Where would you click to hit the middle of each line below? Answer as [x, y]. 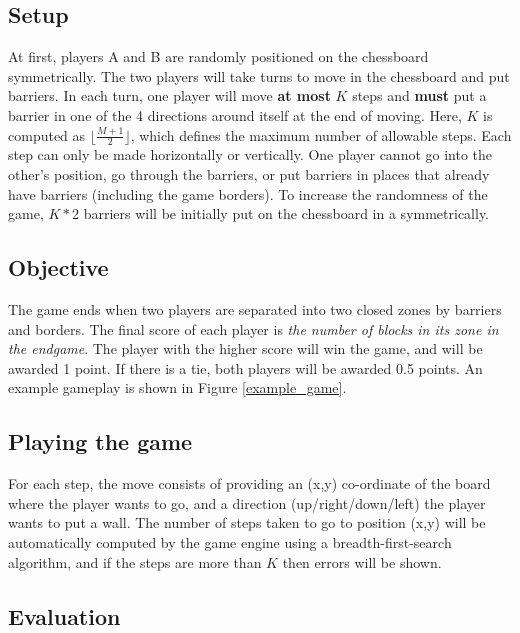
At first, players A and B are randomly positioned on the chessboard [218, 56]
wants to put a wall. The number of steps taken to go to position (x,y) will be [247, 522]
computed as [47, 134]
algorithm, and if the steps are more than [135, 561]
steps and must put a [419, 95]
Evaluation [64, 615]
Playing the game [100, 441]
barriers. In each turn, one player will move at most [169, 95]
